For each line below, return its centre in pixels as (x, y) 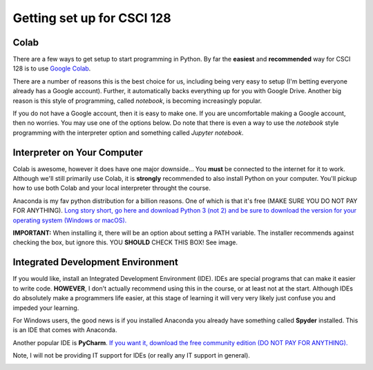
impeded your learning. (46, 308)
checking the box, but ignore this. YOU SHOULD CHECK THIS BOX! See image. (125, 242)
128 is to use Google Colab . (52, 68)
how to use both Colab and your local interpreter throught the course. (112, 188)
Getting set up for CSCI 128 (92, 18)
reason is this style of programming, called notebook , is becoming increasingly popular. (137, 101)
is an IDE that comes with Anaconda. (65, 330)
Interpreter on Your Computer (78, 152)
